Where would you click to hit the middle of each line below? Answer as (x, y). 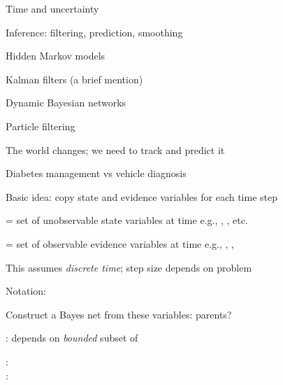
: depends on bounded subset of (72, 338)
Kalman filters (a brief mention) (74, 79)
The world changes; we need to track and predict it (115, 149)
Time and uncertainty (52, 8)
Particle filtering (41, 126)
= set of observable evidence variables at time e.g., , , (120, 243)
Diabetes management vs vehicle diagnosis (96, 173)
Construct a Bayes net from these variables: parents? (119, 314)
